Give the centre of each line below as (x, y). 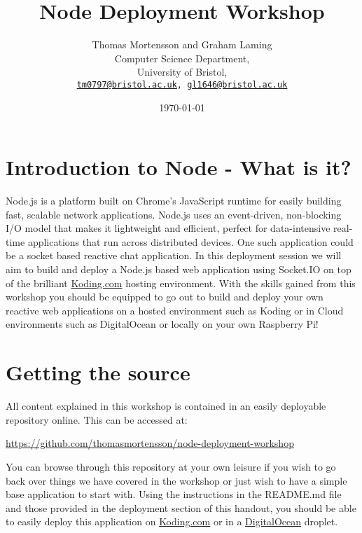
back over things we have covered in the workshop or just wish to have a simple (176, 480)
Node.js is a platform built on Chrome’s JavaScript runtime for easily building (174, 201)
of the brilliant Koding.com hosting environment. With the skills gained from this (181, 283)
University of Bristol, (182, 72)
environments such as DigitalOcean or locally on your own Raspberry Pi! (162, 324)
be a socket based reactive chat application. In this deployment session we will (174, 255)
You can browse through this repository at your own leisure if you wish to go (171, 466)
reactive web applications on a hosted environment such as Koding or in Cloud (175, 310)
